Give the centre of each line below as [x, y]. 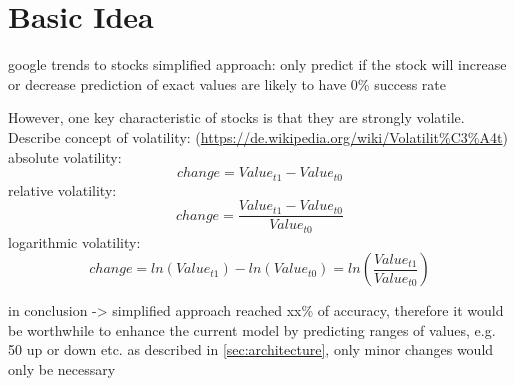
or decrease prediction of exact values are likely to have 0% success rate [227, 83]
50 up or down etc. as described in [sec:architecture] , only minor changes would [251, 349]
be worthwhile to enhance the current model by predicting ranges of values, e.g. [252, 329]
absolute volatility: [65, 156]
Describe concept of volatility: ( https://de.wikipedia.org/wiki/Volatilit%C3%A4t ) [258, 136]
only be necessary [62, 369]
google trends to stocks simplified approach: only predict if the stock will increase [257, 64]
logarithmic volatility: [74, 241]
